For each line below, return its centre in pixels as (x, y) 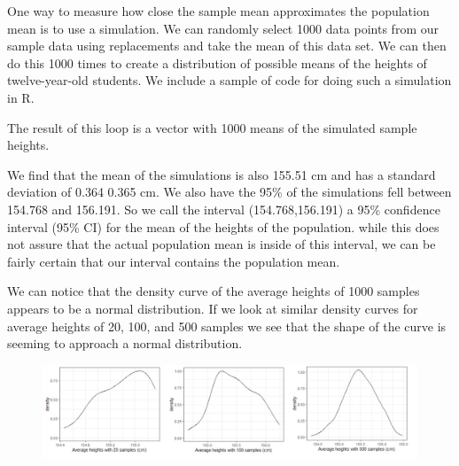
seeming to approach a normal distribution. (125, 343)
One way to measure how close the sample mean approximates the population (218, 11)
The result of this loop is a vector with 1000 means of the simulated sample (212, 127)
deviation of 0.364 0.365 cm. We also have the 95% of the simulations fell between (229, 192)
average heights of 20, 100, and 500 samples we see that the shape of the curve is (227, 326)
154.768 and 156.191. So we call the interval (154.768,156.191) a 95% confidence (224, 209)
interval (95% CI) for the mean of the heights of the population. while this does (223, 226)
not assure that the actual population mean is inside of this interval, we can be (222, 244)
